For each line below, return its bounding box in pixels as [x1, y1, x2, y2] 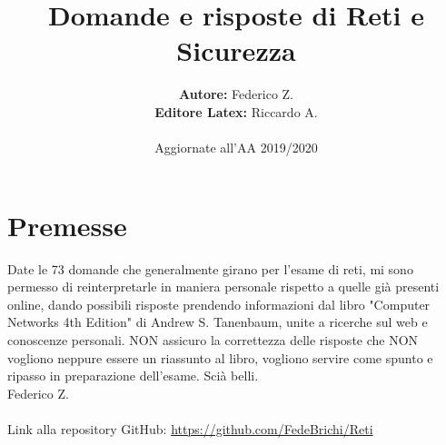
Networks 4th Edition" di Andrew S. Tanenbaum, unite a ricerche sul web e [7, 312, 428, 331]
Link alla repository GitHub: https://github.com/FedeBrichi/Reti [7, 419, 373, 438]
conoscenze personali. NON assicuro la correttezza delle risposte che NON [7, 331, 419, 349]
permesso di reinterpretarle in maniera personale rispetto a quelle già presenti [7, 277, 440, 296]
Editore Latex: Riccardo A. [154, 102, 318, 121]
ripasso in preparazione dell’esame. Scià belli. [7, 366, 259, 385]
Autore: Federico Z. [178, 84, 293, 104]
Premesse [7, 206, 127, 243]
